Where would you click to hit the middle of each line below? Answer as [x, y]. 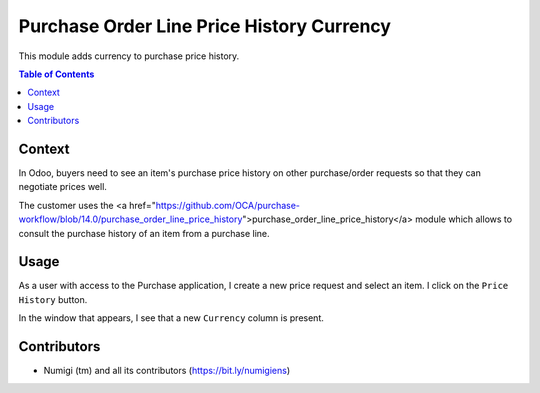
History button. [53, 299]
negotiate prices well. [62, 187]
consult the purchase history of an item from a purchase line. [144, 233]
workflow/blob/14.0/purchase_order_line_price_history [130, 219]
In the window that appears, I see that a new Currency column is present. [171, 318]
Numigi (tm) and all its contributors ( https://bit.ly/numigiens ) [167, 371]
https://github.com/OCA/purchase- [227, 205]
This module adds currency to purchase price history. [129, 56]
